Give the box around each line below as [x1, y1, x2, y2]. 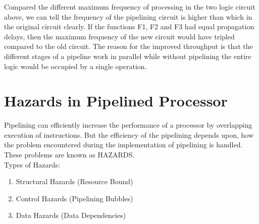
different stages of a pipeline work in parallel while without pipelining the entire [4, 50, 251, 61]
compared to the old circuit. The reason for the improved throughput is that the [4, 41, 253, 51]
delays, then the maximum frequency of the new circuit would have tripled [4, 31, 235, 41]
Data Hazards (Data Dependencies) [16, 210, 126, 220]
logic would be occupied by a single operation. [4, 61, 147, 71]
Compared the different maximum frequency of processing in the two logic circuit [4, 2, 255, 12]
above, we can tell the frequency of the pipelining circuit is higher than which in [4, 11, 252, 22]
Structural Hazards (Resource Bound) [16, 176, 133, 187]
